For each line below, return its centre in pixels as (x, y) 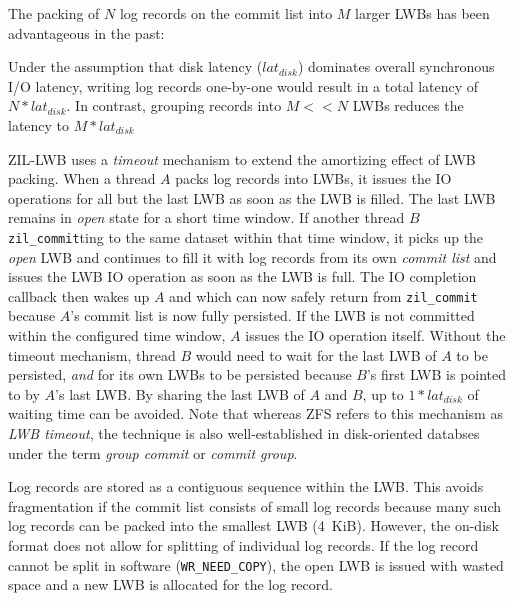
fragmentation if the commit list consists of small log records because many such (255, 505)
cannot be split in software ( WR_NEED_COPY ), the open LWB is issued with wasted (256, 564)
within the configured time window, (117, 335)
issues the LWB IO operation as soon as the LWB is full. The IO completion (242, 276)
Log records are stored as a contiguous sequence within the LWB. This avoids (246, 486)
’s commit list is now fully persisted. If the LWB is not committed (272, 315)
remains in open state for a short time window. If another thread (206, 217)
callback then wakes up (79, 295)
